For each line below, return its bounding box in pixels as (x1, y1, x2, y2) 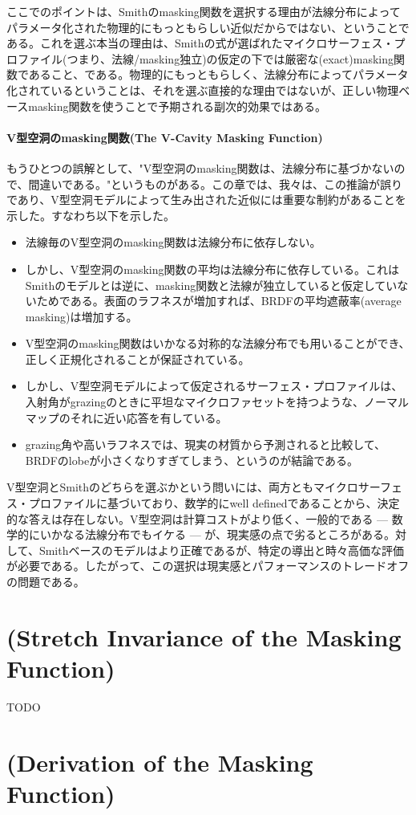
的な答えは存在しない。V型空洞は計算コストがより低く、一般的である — (6, 510, 389, 527)
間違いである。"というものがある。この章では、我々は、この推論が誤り (28, 175, 403, 192)
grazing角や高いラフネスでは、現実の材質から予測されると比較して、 (25, 436, 386, 453)
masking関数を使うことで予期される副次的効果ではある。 (28, 97, 327, 114)
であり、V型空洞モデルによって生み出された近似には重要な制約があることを (6, 191, 406, 208)
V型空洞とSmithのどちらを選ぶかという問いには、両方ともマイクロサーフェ (6, 479, 402, 495)
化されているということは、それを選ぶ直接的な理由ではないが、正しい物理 (6, 81, 399, 98)
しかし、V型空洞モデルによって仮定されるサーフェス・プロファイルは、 (25, 377, 403, 394)
